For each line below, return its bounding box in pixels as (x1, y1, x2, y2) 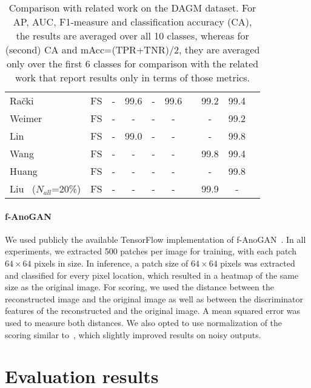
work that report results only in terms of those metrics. (15, 70, 250, 84)
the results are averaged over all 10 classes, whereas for (16, 29, 249, 43)
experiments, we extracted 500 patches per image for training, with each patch (5, 245, 296, 257)
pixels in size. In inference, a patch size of (34, 256, 189, 269)
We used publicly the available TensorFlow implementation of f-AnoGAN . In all (5, 233, 306, 245)
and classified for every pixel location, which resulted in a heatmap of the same (5, 268, 299, 281)
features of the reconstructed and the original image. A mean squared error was (5, 304, 301, 317)
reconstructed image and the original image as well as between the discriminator (5, 292, 304, 305)
